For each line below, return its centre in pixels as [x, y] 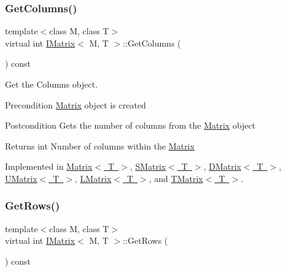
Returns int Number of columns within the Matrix [100, 145]
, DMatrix [222, 166]
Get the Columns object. [52, 84]
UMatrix [21, 178]
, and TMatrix [176, 178]
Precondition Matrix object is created [75, 104]
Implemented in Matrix [49, 166]
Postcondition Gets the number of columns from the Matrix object [130, 125]
